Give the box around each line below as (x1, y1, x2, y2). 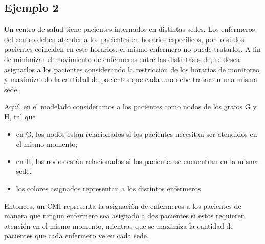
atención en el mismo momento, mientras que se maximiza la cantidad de (4, 220, 234, 231)
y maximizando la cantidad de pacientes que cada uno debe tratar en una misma (4, 74, 257, 85)
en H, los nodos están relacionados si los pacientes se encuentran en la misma (16, 155, 258, 166)
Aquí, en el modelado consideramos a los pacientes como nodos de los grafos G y (4, 101, 257, 112)
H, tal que (4, 111, 36, 121)
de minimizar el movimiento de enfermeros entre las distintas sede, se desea (4, 53, 240, 64)
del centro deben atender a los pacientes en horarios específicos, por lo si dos (4, 33, 244, 44)
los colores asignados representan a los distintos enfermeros (16, 182, 201, 193)
